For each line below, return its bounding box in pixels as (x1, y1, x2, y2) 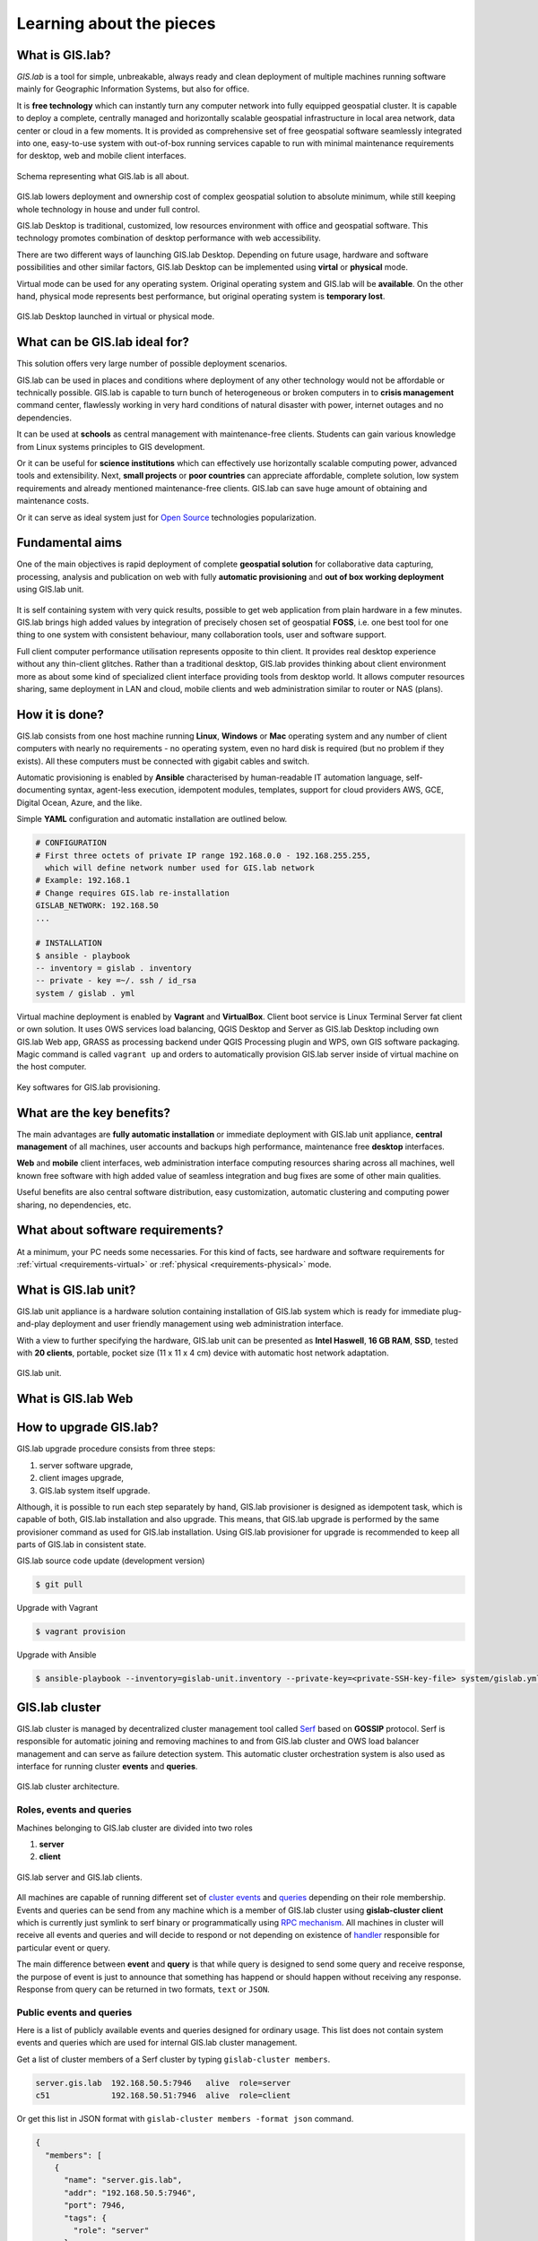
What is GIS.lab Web (16, 1391, 134, 1406)
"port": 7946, (64, 2201, 126, 2211)
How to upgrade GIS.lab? (16, 1420, 159, 1435)
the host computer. (16, 1061, 87, 1072)
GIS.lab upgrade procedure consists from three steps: (16, 1443, 215, 1454)
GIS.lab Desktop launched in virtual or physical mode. (16, 311, 215, 322)
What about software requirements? (16, 1223, 224, 1238)
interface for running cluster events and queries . (16, 1761, 198, 1772)
